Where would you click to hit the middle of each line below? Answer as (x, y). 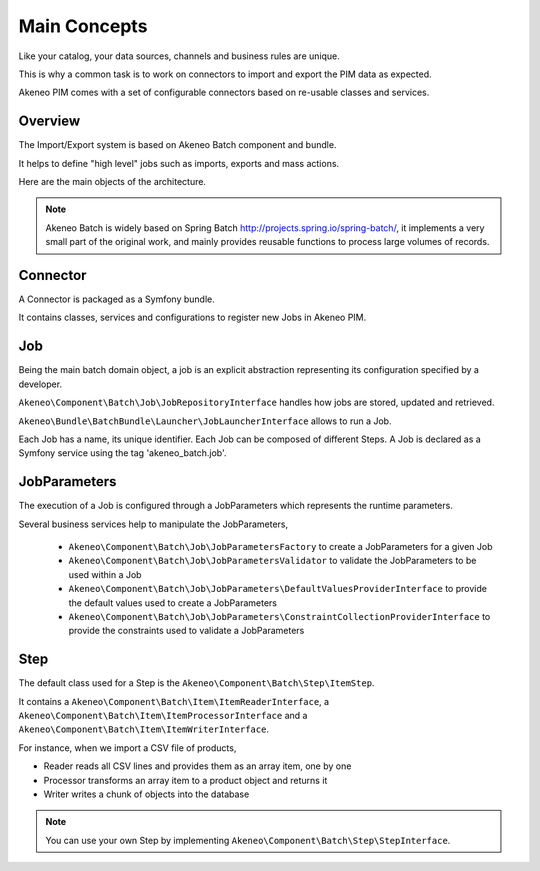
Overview (49, 121)
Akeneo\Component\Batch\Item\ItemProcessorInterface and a (163, 716)
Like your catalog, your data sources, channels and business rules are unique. (179, 56)
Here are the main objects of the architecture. (112, 182)
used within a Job (105, 574)
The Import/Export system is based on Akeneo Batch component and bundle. (177, 145)
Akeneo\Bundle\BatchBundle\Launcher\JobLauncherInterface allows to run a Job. (205, 421)
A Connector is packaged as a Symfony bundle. (116, 299)
